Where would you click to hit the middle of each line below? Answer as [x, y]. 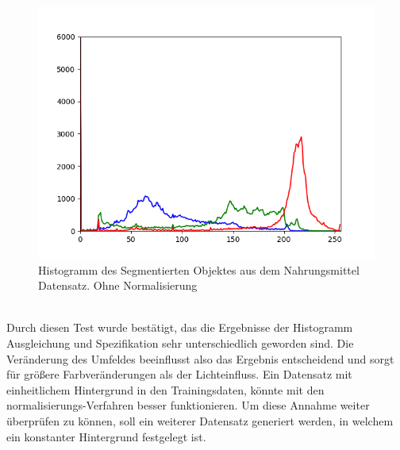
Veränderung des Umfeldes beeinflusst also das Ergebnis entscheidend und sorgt [200, 358]
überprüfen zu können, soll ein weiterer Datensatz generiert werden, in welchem [200, 420]
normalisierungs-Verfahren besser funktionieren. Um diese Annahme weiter [188, 405]
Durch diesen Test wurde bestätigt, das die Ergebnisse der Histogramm [180, 327]
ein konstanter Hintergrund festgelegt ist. [106, 436]
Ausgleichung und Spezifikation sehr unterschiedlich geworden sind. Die [180, 342]
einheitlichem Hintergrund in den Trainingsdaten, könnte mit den [165, 389]
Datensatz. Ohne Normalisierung [118, 285]
